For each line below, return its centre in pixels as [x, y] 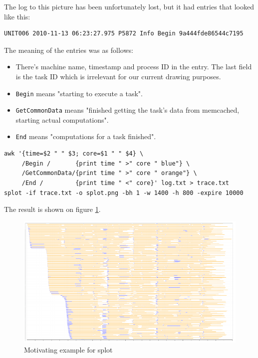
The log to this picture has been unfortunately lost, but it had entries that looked [129, 6]
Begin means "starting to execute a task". [79, 93]
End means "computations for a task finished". [86, 136]
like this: [17, 16]
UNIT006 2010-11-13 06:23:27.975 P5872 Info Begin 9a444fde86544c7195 [124, 34]
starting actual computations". [62, 119]
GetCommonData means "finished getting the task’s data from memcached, [128, 110]
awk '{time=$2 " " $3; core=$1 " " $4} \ [74, 154]
